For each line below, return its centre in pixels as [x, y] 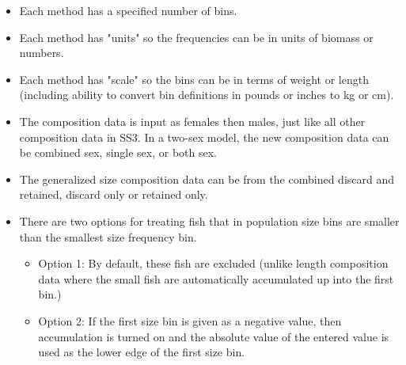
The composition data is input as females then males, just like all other [192, 121]
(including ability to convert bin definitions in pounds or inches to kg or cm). [207, 95]
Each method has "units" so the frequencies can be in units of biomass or [196, 37]
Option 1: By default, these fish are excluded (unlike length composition [213, 263]
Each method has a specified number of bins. [128, 10]
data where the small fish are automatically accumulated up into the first [216, 278]
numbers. [42, 53]
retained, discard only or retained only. [114, 194]
